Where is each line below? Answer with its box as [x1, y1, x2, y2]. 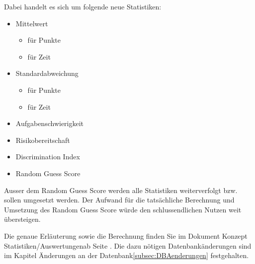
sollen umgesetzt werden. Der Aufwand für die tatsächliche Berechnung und [4, 195, 235, 205]
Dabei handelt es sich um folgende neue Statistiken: [4, 1, 162, 11]
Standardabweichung [15, 68, 79, 78]
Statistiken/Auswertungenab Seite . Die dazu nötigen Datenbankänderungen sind [4, 240, 252, 251]
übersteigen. [4, 214, 41, 224]
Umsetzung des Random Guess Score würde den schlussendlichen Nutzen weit [4, 204, 242, 214]
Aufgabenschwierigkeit [15, 118, 84, 129]
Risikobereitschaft [15, 134, 70, 145]
